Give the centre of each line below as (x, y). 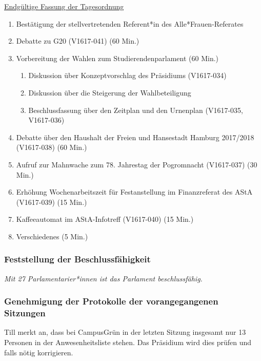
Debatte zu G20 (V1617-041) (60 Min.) (78, 41)
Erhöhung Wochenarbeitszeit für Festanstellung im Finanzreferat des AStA (134, 192)
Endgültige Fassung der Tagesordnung (64, 6)
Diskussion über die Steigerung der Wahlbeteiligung (110, 92)
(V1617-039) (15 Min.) (52, 202)
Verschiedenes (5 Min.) (52, 236)
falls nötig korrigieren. (39, 352)
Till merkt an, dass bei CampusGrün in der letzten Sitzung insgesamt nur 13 (125, 332)
